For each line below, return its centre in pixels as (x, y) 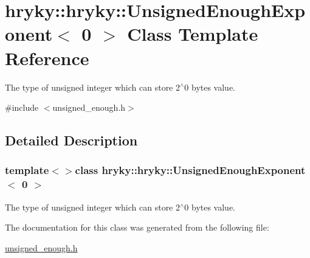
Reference (47, 58)
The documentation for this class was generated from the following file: (137, 227)
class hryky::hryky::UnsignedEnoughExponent (190, 170)
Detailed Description (71, 140)
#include (22, 107)
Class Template (193, 34)
